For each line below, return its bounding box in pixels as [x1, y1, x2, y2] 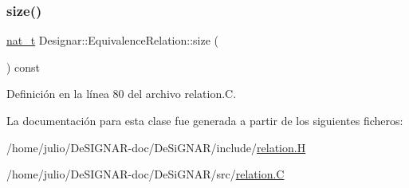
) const [6, 58, 41, 75]
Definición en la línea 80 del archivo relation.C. [6, 85, 237, 102]
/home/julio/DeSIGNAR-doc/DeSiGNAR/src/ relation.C [6, 166, 285, 182]
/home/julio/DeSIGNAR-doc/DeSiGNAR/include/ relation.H [6, 139, 306, 155]
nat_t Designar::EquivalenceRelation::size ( [6, 32, 219, 49]
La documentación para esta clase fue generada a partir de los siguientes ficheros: [6, 112, 403, 128]
